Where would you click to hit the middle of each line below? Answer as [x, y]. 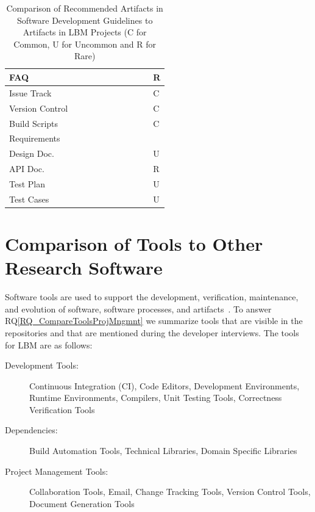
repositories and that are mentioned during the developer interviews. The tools [152, 332]
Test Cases [29, 199]
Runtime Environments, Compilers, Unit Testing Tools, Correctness [156, 398]
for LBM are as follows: [49, 344]
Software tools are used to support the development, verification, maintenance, [152, 297]
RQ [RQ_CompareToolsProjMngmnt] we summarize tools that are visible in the [154, 321]
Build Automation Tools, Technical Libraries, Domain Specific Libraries [163, 451]
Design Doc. [32, 153]
